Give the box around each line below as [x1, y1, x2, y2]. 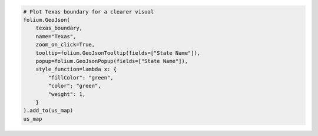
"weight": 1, [48, 91, 86, 97]
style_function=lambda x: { [35, 66, 117, 73]
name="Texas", [35, 33, 77, 39]
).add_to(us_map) [23, 107, 74, 114]
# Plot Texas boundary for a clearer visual [23, 8, 154, 15]
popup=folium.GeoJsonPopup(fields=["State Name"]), [35, 58, 188, 64]
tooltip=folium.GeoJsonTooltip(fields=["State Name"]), [35, 49, 201, 56]
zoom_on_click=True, [35, 41, 95, 48]
